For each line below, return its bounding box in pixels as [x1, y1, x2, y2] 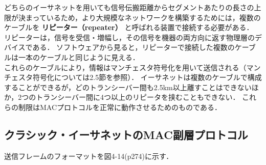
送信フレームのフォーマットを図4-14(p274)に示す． [4, 150, 173, 161]
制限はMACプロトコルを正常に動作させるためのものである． [18, 101, 221, 112]
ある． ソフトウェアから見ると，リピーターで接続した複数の [32, 42, 235, 52]
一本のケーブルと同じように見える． [18, 51, 140, 62]
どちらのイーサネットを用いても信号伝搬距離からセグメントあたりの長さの [4, 2, 254, 12]
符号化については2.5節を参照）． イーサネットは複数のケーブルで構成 [32, 72, 262, 82]
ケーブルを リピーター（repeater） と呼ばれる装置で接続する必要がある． [4, 22, 254, 33]
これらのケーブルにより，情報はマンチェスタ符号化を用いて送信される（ [4, 62, 247, 72]
